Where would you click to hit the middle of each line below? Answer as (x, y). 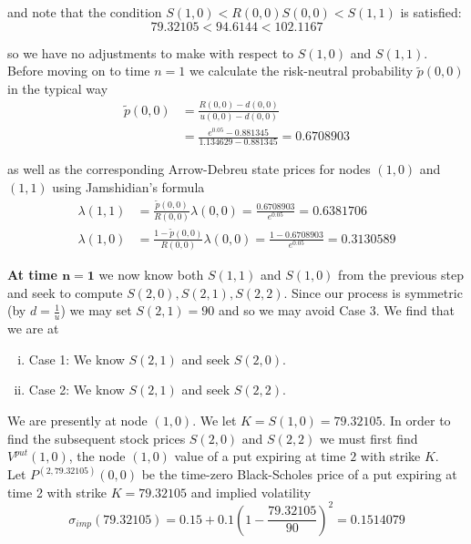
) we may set (96, 310)
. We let (215, 420)
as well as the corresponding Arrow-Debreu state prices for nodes (189, 169)
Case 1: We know (77, 359)
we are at (33, 328)
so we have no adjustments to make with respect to (151, 52)
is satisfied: (431, 12)
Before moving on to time (79, 71)
